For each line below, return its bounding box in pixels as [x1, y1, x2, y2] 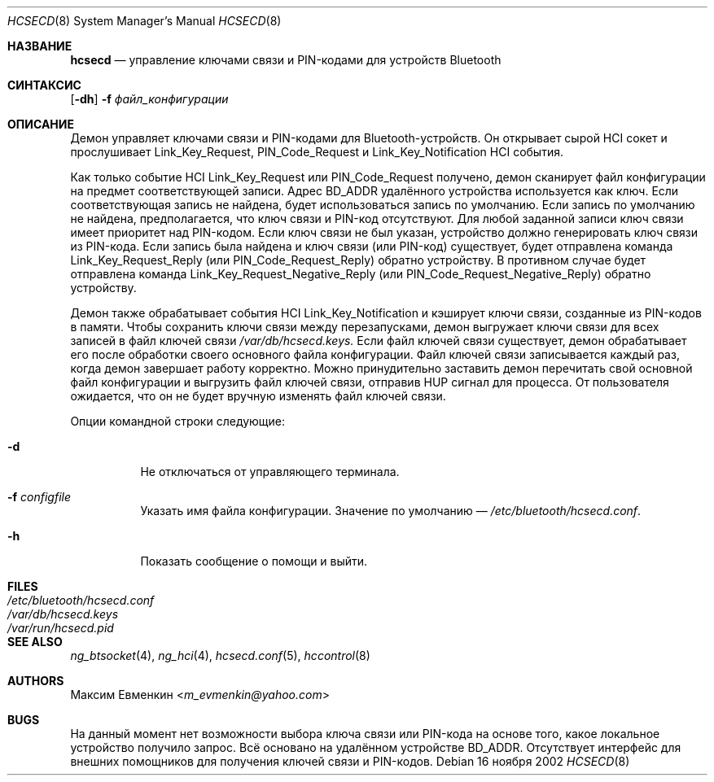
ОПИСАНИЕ [7, 117, 74, 131]
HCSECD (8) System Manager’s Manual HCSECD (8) [7, 14, 282, 28]
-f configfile [7, 490, 72, 504]
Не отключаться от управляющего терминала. [140, 465, 400, 478]
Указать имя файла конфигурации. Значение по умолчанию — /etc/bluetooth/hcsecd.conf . [140, 504, 642, 518]
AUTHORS [7, 674, 64, 688]
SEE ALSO [7, 635, 63, 649]
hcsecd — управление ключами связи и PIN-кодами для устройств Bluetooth [70, 53, 502, 67]
